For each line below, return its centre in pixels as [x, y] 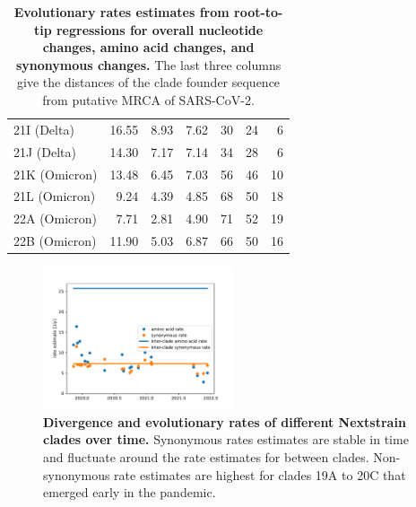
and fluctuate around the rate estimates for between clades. [206, 456]
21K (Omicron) [56, 174]
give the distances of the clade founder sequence [149, 82]
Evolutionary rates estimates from [121, 12]
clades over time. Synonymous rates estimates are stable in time [226, 439]
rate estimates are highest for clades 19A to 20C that [260, 474]
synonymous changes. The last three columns [148, 64]
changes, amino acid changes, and [148, 47]
